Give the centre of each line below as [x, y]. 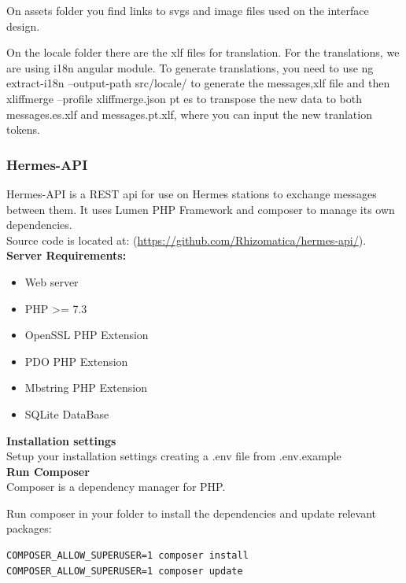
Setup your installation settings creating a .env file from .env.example [174, 456]
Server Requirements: [66, 255]
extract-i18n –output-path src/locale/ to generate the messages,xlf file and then [198, 83]
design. [23, 26]
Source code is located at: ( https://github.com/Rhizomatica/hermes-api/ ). [186, 240]
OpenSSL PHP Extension [87, 335]
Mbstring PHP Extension [86, 387]
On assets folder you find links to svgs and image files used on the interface [188, 10]
